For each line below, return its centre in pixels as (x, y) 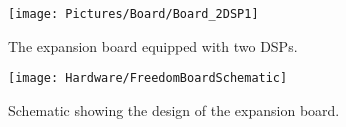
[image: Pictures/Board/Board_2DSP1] (133, 14)
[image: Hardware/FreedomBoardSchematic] (148, 78)
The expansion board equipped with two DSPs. (153, 45)
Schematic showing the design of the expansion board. (174, 109)
